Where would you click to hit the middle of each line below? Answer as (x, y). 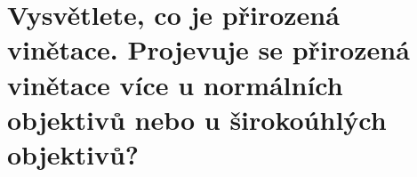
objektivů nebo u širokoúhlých (197, 119)
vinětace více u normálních (175, 84)
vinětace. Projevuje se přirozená (208, 49)
